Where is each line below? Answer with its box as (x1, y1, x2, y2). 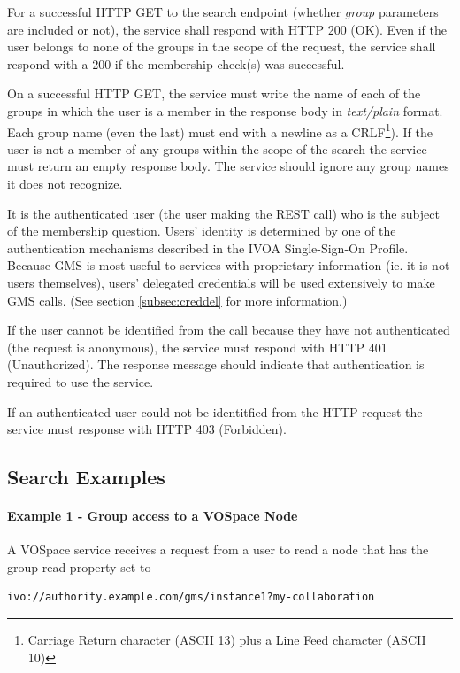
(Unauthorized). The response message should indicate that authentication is (7, 355, 425, 374)
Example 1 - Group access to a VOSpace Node (7, 507, 298, 525)
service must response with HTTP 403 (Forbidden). (7, 420, 287, 438)
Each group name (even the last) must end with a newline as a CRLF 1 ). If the (7, 120, 433, 141)
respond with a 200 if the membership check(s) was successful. (7, 54, 345, 73)
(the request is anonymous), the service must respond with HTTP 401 (7, 337, 387, 356)
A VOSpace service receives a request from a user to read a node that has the (7, 540, 429, 559)
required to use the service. (7, 372, 154, 391)
